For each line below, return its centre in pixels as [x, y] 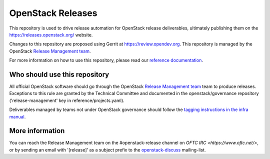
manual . [17, 116]
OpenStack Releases [53, 13]
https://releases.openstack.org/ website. [51, 34]
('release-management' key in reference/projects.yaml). [67, 100]
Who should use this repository [59, 74]
